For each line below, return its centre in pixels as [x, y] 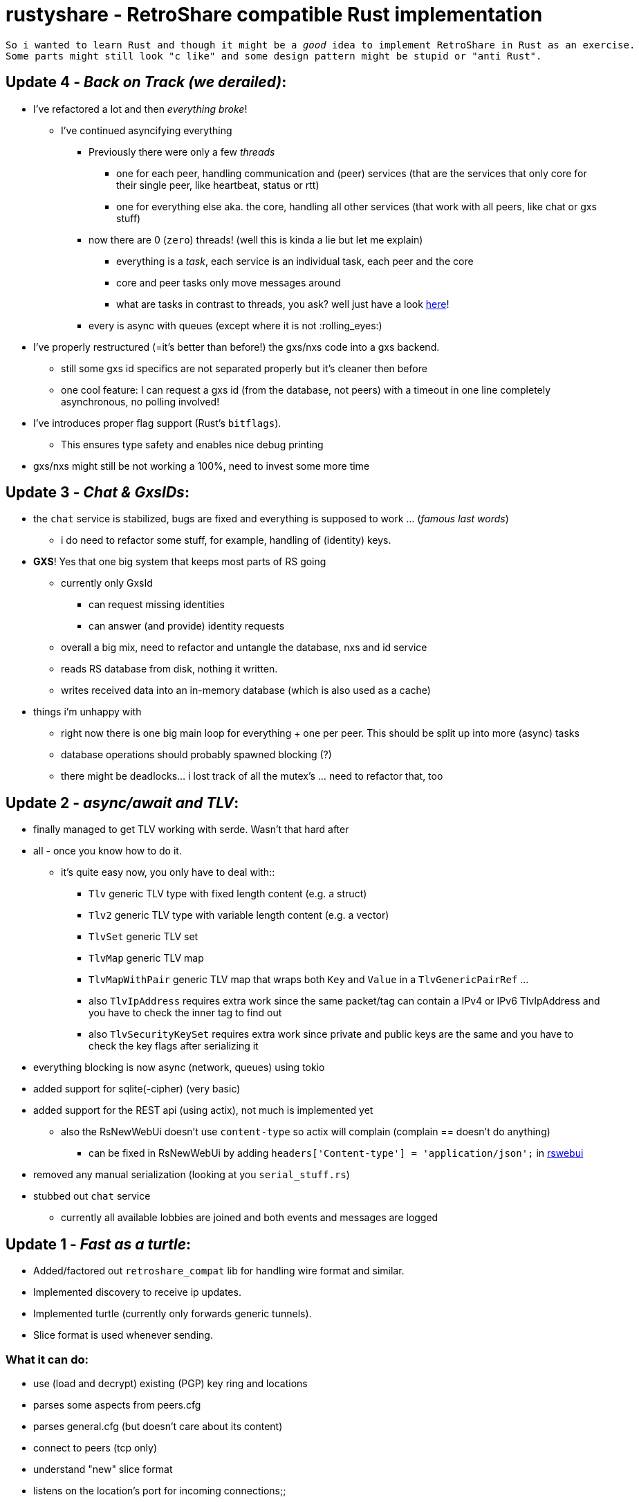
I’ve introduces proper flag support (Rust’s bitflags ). [157, 423]
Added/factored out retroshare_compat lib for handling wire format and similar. [219, 1271]
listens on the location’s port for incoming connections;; [160, 1490]
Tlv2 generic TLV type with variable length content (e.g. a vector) [239, 915]
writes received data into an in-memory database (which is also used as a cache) [246, 690]
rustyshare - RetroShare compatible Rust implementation [274, 15]
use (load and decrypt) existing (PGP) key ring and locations [170, 1383]
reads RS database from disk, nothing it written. [169, 669]
